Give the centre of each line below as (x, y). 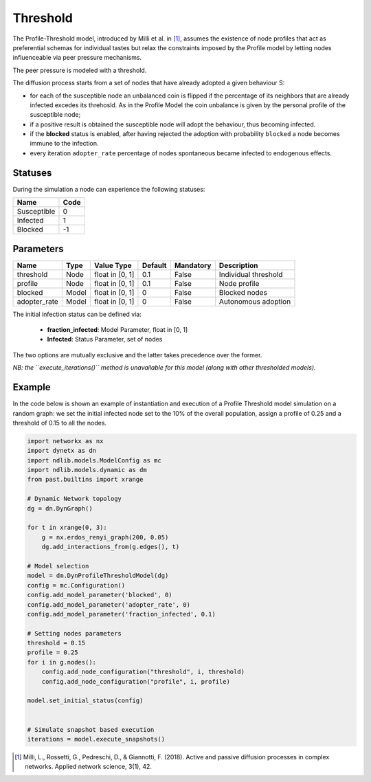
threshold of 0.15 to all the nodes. (59, 423)
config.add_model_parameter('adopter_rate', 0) (109, 604)
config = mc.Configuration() (76, 585)
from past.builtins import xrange (85, 480)
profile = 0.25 (53, 652)
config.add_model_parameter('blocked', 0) (100, 595)
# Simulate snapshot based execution (91, 729)
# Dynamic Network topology (74, 499)
